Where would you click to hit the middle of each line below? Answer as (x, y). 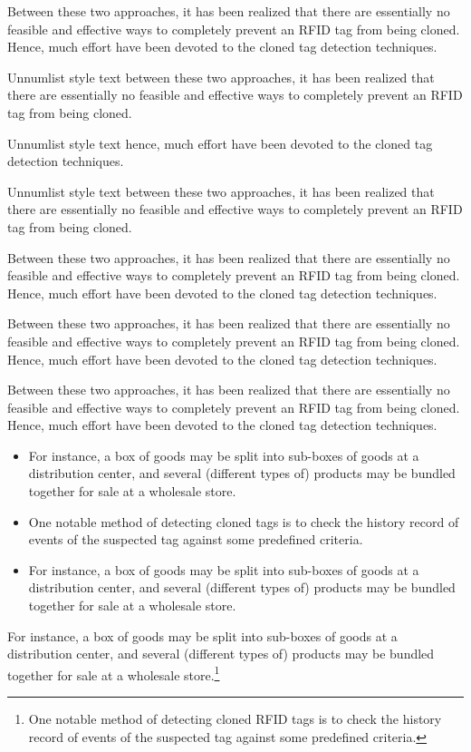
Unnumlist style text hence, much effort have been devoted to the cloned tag (220, 143)
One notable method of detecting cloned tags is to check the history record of (244, 521)
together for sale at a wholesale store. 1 (114, 673)
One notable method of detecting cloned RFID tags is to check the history (235, 719)
